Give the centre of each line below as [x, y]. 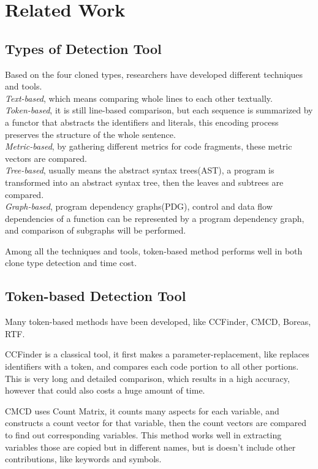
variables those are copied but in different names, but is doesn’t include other [150, 447]
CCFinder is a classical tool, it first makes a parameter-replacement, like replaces [157, 354]
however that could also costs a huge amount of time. [105, 390]
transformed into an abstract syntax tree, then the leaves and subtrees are [144, 182]
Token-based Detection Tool [96, 296]
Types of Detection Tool [83, 48]
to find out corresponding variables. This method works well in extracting [143, 435]
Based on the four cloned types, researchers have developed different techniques [154, 74]
